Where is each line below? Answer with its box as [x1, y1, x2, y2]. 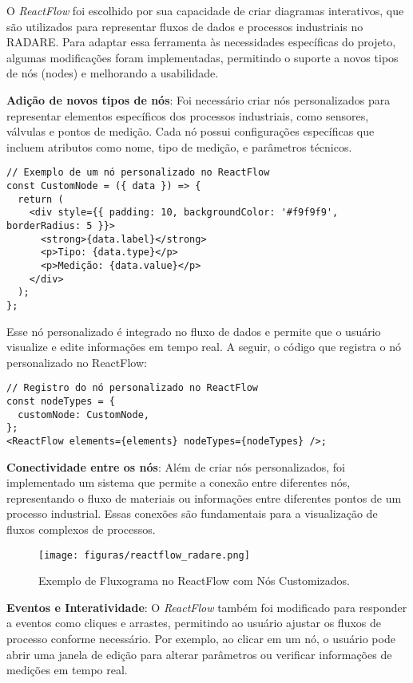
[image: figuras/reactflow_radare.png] [38, 549, 250, 561]
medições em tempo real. [6, 661, 128, 678]
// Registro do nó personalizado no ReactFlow [6, 382, 258, 394]
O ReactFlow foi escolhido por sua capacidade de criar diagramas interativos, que [6, 2, 404, 18]
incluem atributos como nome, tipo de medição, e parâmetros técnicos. [6, 138, 352, 155]
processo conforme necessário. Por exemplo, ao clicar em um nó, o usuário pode [6, 630, 395, 647]
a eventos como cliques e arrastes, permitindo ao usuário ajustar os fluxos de [6, 614, 381, 631]
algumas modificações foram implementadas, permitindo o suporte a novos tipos [6, 49, 399, 65]
